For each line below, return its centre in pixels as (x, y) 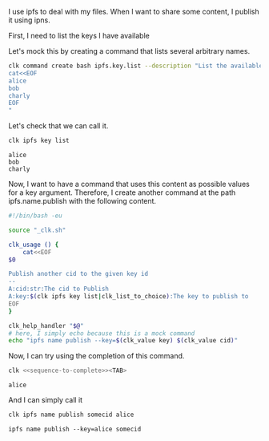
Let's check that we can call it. (58, 126)
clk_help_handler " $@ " (46, 326)
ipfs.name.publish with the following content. (82, 201)
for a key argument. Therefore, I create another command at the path (122, 192)
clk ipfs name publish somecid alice (71, 415)
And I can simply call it (45, 400)
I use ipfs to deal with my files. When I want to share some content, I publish (134, 12)
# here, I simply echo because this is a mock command (102, 333)
